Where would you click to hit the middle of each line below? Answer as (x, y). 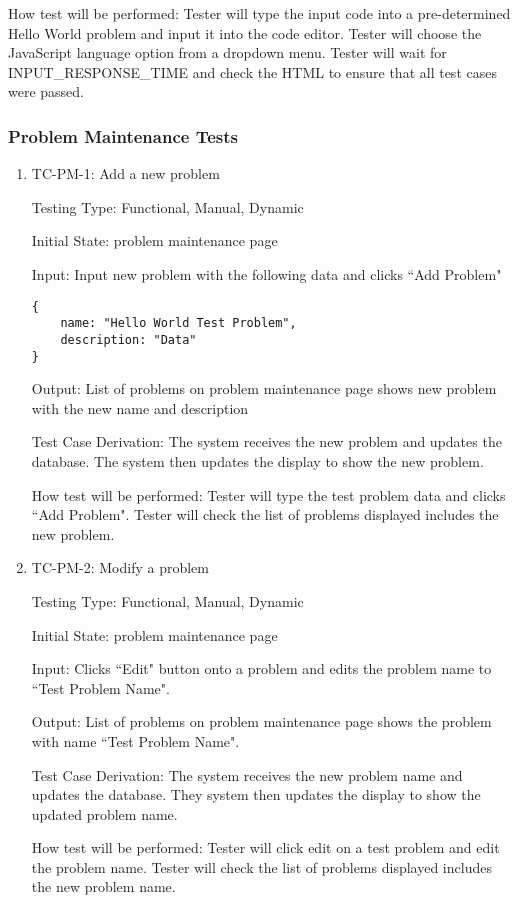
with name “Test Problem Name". (135, 740)
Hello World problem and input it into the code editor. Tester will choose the (245, 32)
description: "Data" (128, 339)
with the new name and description (140, 407)
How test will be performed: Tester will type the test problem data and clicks (268, 494)
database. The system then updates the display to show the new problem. (257, 460)
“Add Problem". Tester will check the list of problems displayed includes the (265, 514)
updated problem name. (104, 813)
